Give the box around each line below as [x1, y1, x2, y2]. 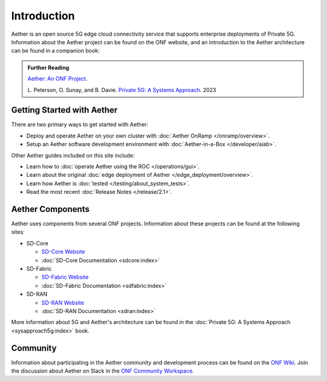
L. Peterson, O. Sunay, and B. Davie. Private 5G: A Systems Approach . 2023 [27, 86, 216, 93]
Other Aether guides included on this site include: [11, 151, 135, 159]
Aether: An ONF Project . [27, 75, 88, 82]
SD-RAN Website [41, 299, 84, 306]
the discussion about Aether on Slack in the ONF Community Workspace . [11, 367, 194, 375]
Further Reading [27, 64, 70, 71]
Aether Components [11, 204, 90, 214]
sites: [11, 228, 25, 236]
